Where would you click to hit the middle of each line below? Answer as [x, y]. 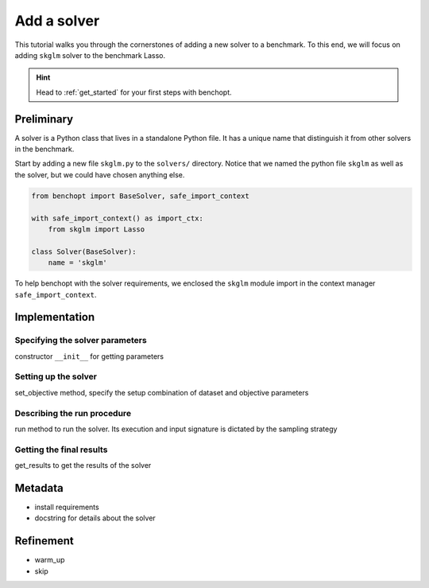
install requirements [67, 507]
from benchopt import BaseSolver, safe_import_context [140, 196]
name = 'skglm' [77, 263]
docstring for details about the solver [95, 518]
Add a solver [57, 21]
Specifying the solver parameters [81, 341]
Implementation [55, 317]
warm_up [50, 560]
